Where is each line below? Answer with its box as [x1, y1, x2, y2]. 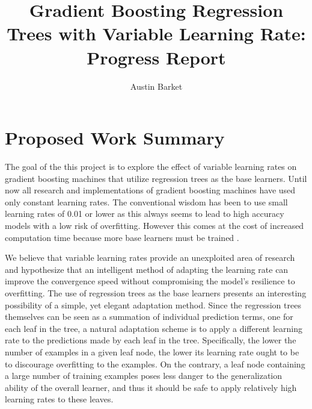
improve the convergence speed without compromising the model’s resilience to [5, 275, 295, 287]
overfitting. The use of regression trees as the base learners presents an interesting [5, 286, 307, 299]
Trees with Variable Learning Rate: [7, 21, 306, 46]
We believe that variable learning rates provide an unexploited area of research [5, 251, 295, 264]
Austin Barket [130, 80, 183, 92]
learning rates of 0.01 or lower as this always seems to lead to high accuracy [5, 207, 284, 220]
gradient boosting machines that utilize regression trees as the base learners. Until [5, 172, 307, 184]
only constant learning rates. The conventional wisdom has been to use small [5, 195, 288, 208]
